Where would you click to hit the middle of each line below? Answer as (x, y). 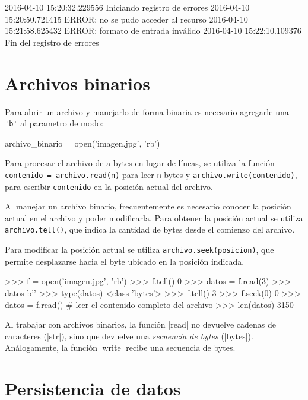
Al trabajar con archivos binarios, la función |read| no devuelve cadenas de (141, 324)
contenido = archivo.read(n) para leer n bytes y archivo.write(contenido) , (151, 174)
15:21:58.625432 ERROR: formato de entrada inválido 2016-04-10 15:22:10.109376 (153, 31)
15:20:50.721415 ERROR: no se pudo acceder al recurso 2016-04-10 (126, 19)
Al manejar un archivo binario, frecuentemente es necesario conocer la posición (148, 206)
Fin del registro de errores (52, 42)
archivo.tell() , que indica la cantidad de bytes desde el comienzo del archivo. (150, 229)
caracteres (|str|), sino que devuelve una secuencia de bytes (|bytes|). (129, 336)
